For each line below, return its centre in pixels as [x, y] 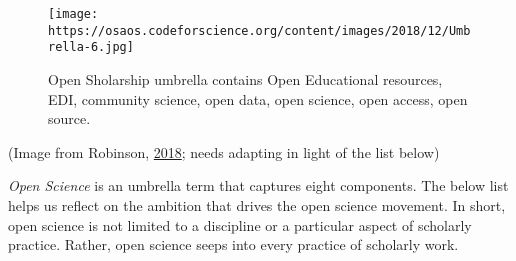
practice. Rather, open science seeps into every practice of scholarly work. [233, 244]
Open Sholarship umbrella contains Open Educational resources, [245, 78]
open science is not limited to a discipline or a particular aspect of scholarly [240, 224]
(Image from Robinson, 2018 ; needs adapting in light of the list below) [224, 151]
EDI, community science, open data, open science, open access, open [258, 98]
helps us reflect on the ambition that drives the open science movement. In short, [257, 204]
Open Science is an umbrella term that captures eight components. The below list [258, 185]
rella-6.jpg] [91, 47]
